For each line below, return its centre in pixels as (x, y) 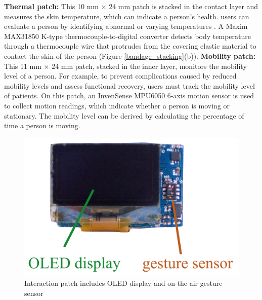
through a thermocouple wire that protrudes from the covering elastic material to (130, 46)
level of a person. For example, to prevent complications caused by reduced (120, 76)
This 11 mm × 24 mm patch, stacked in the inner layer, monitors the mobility (125, 66)
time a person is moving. (42, 125)
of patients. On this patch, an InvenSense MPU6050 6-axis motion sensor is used (129, 96)
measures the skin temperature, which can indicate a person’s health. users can (127, 16)
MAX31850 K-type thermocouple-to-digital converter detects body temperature (127, 36)
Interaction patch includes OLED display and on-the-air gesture (123, 283)
